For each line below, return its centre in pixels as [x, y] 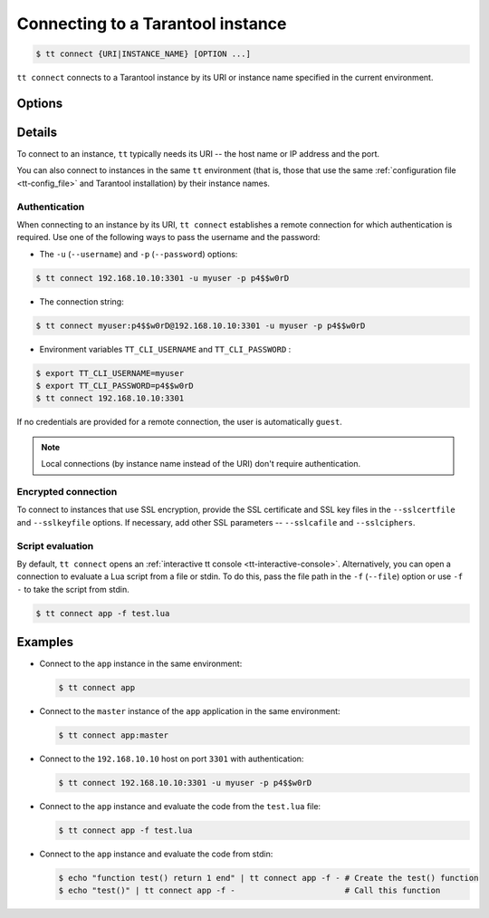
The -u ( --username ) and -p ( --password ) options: [139, 254]
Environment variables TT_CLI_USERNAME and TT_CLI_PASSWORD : [165, 349]
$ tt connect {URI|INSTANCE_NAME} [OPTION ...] [143, 54]
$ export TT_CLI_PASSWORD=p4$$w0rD [115, 386]
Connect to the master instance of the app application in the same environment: [190, 711]
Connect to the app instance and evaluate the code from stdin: [156, 854]
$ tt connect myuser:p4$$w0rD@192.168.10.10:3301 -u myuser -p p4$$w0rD [201, 325]
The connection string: [81, 301]
